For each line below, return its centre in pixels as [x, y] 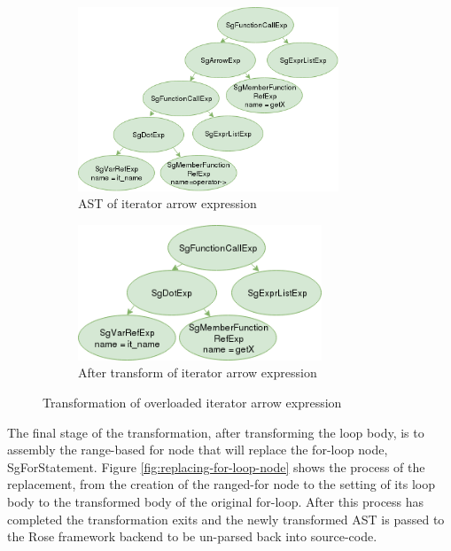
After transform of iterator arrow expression [198, 373]
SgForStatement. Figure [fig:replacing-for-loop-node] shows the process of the [216, 466]
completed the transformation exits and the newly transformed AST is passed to [226, 519]
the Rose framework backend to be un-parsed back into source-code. [192, 536]
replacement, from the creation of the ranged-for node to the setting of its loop [221, 484]
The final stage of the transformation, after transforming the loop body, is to [216, 432]
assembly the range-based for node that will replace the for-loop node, [198, 450]
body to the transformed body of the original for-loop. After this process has [216, 501]
